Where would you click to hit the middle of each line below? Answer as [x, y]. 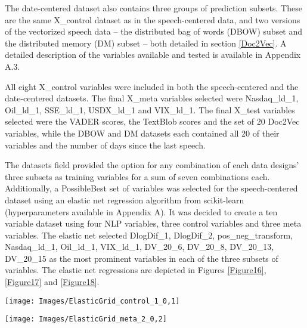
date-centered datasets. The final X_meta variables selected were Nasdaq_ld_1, [152, 98]
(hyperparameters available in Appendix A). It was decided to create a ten [141, 211]
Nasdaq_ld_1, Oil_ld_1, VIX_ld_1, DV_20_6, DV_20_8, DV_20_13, [139, 247]
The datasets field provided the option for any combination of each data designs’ [152, 165]
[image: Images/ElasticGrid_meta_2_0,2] [86, 319]
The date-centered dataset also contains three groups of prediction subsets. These [153, 8]
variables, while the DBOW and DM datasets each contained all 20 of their [142, 133]
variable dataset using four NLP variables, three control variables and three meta [153, 223]
